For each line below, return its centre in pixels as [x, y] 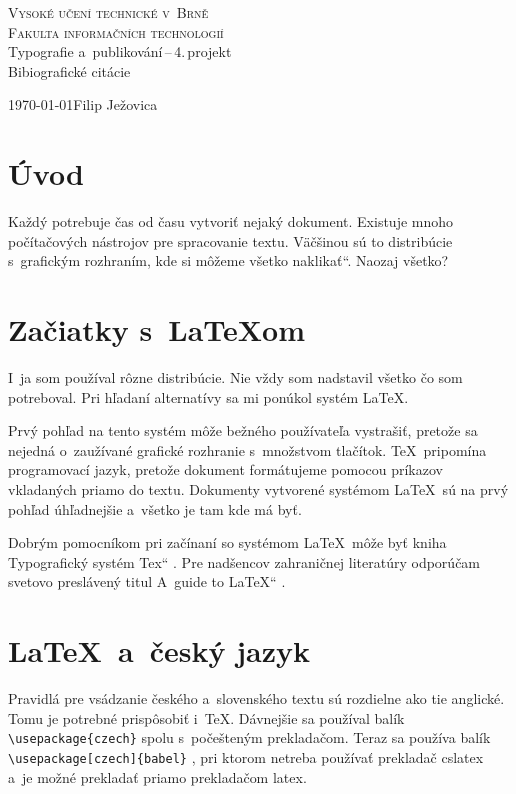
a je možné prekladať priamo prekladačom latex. [157, 776]
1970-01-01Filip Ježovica [83, 104]
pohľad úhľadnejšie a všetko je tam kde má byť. [155, 508]
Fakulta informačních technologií [116, 31]
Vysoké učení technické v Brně [108, 12]
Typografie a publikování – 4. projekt [120, 51]
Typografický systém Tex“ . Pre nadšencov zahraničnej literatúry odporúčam [244, 561]
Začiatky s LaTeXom [157, 329]
